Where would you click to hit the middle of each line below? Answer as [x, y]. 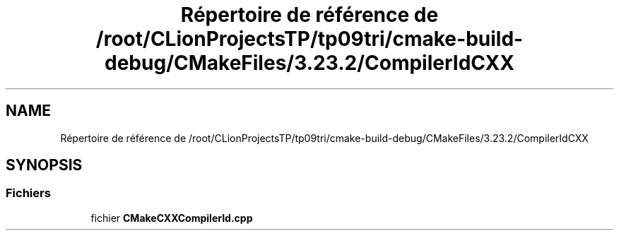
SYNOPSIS [44, 165]
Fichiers [28, 193]
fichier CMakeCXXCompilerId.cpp [172, 218]
